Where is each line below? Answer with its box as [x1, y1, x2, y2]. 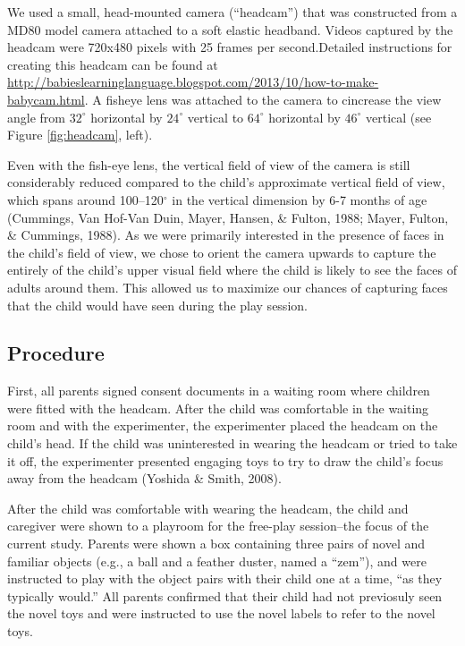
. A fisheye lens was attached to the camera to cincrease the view [84, 89, 442, 108]
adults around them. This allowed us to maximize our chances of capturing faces [7, 277, 448, 296]
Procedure [7, 339, 105, 367]
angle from [7, 107, 65, 126]
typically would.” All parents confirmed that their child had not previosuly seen [7, 586, 443, 605]
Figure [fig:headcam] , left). [7, 125, 153, 144]
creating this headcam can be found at [7, 55, 218, 73]
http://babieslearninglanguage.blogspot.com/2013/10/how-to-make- [7, 72, 379, 91]
